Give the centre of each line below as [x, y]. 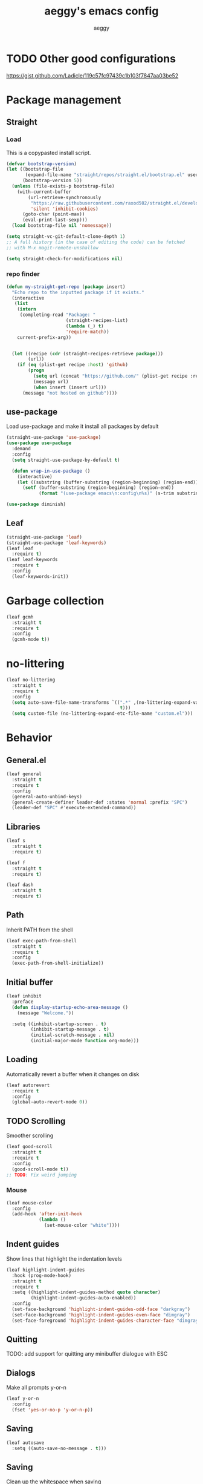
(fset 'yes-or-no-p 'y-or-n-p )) [53, 1410]
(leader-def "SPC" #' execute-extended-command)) [74, 808]
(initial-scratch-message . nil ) [72, 1035]
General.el [26, 760]
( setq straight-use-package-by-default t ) [66, 460]
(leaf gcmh [20, 617]
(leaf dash [20, 885]
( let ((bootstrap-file [35, 169]
